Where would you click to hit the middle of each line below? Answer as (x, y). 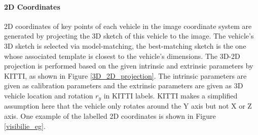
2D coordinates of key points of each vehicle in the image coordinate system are (128, 26)
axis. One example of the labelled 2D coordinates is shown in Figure (110, 116)
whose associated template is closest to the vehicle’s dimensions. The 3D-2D (122, 56)
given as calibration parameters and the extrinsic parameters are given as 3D (124, 86)
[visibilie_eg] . (25, 126)
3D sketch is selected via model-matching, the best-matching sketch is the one (125, 45)
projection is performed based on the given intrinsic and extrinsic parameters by (129, 66)
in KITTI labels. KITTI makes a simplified (171, 95)
